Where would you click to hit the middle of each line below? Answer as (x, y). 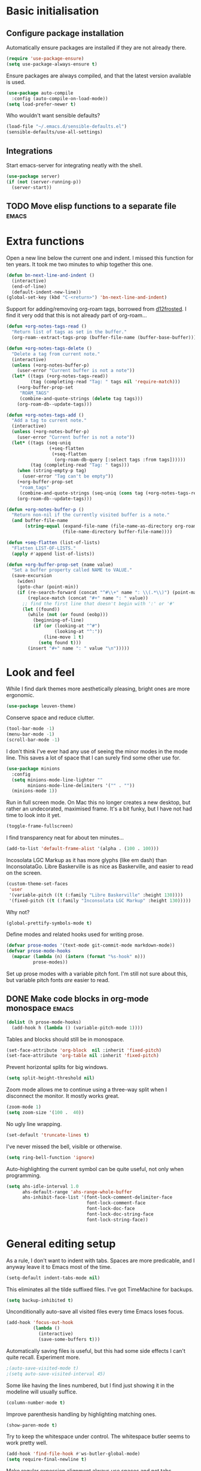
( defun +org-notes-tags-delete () (49, 348)
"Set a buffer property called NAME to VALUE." (72, 570)
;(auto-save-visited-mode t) (42, 1368)
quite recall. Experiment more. (43, 1357)
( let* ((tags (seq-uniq (41, 443)
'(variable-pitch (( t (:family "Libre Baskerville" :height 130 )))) (96, 895)
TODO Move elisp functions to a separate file (91, 206)
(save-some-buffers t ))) (69, 1340)
